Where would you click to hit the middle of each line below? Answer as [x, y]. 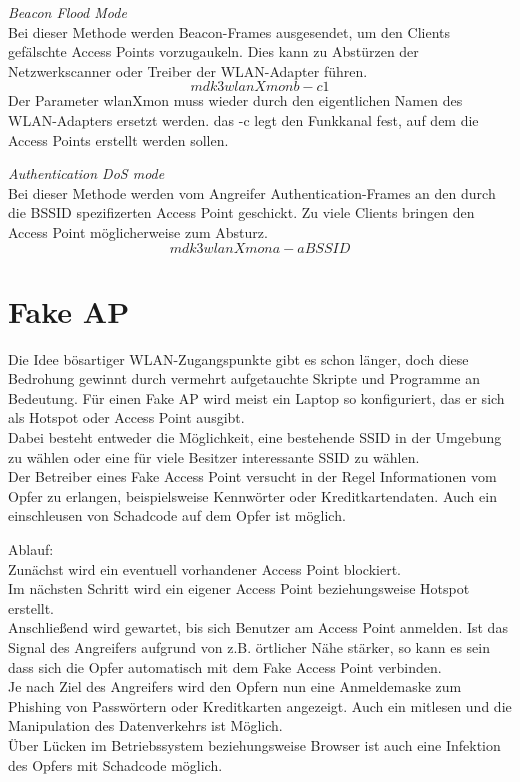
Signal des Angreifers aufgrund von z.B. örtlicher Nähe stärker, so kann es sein [249, 646]
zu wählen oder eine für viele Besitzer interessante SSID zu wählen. [214, 456]
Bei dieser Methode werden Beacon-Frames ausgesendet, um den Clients [229, 31]
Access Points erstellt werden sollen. [118, 139]
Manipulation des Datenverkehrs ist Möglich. [145, 725]
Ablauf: [31, 549]
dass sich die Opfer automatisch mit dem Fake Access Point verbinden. [225, 666]
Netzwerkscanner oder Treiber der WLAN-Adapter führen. [188, 70]
